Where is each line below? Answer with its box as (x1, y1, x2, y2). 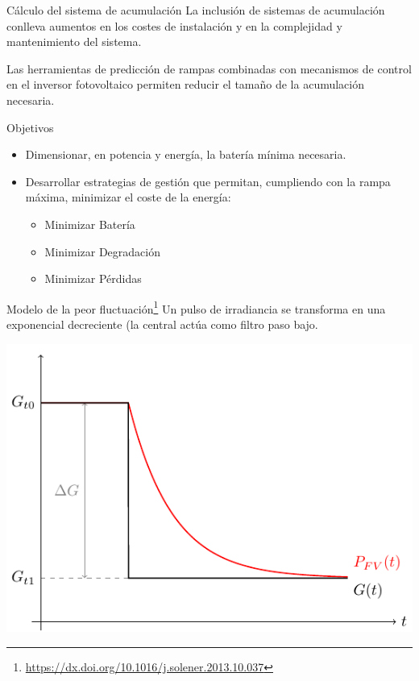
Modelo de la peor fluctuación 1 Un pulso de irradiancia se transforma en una (6, 297, 386, 317)
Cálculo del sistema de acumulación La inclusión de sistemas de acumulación (6, 2, 385, 18)
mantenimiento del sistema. (6, 33, 142, 50)
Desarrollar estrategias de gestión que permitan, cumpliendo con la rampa (25, 172, 391, 189)
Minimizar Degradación (44, 243, 160, 260)
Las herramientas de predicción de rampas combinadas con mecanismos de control (6, 60, 412, 77)
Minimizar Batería (44, 215, 135, 232)
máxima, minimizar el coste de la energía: (25, 189, 231, 206)
